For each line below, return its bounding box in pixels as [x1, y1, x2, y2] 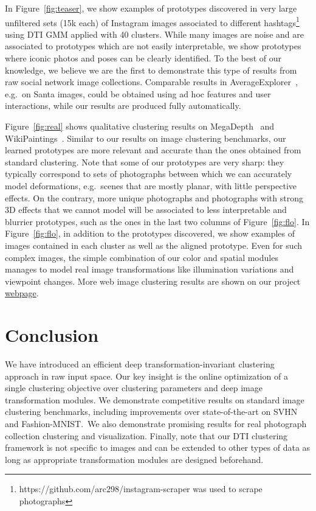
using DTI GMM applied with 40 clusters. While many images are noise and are [5, 27, 304, 40]
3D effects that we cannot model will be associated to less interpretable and [5, 203, 287, 216]
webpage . [5, 287, 39, 299]
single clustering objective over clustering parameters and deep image [5, 381, 263, 394]
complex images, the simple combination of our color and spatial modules [5, 251, 278, 263]
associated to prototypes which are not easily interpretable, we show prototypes [5, 40, 301, 52]
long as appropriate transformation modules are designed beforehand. [5, 453, 264, 465]
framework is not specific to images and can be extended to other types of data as [5, 441, 311, 454]
